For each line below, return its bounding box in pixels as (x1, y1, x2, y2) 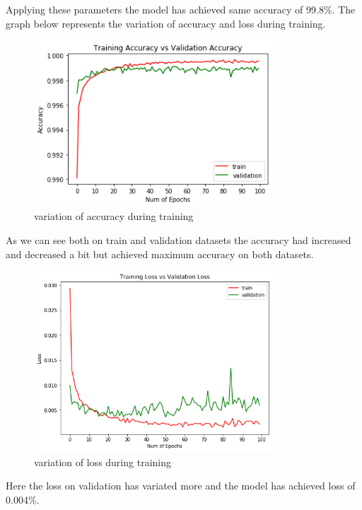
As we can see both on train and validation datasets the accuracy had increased (6, 232, 351, 247)
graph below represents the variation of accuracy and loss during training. (6, 16, 326, 30)
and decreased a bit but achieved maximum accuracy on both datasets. (6, 246, 314, 261)
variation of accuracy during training (34, 209, 194, 224)
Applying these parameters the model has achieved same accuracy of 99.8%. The (6, 2, 356, 16)
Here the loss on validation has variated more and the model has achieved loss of (6, 478, 356, 493)
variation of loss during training (34, 454, 171, 469)
